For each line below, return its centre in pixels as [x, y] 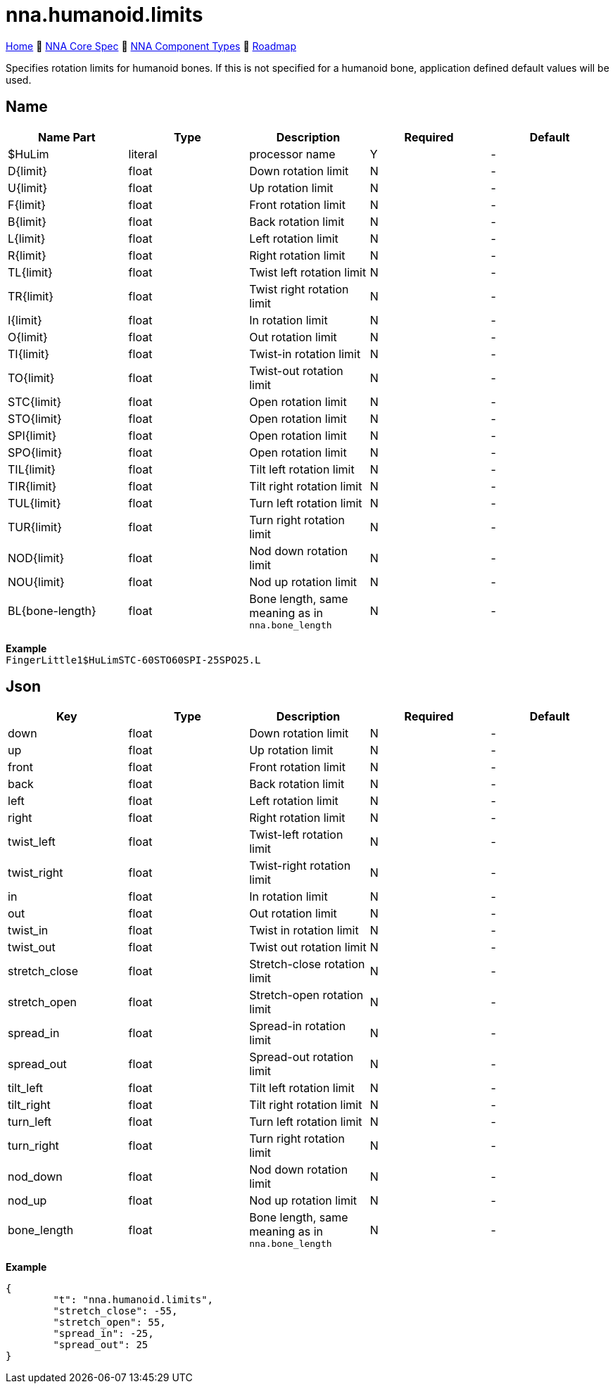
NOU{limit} [36, 582]
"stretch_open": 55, [109, 1323]
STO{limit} [35, 418]
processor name [292, 154]
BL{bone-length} [52, 611]
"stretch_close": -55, [115, 1311]
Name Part [67, 137]
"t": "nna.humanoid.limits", [133, 1300]
